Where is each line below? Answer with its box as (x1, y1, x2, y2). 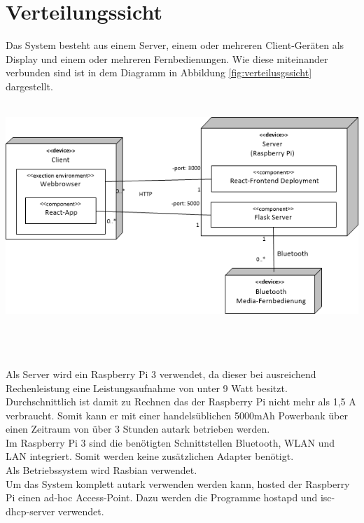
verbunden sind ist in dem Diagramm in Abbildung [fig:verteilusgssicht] (6, 65, 312, 80)
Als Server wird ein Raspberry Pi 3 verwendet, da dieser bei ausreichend (6, 366, 316, 381)
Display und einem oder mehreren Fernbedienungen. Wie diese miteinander (6, 51, 328, 66)
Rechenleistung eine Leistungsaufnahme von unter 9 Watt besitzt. (6, 380, 288, 395)
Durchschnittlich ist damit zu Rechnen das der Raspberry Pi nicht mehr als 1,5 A (6, 394, 356, 409)
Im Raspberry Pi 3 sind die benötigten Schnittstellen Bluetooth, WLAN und (6, 435, 335, 449)
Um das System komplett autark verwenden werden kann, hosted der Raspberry (6, 476, 350, 491)
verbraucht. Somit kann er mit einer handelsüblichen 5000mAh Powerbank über (6, 407, 348, 422)
